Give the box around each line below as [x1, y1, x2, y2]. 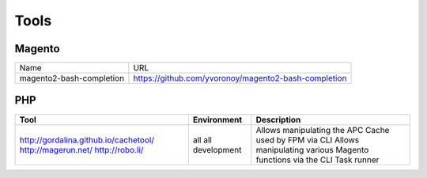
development [192, 144, 242, 155]
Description [255, 114, 301, 125]
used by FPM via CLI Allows [255, 134, 360, 146]
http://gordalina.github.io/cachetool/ [19, 134, 154, 146]
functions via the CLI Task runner [255, 154, 380, 165]
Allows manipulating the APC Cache [255, 124, 390, 135]
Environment [192, 114, 243, 125]
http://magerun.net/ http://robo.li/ [19, 144, 144, 155]
